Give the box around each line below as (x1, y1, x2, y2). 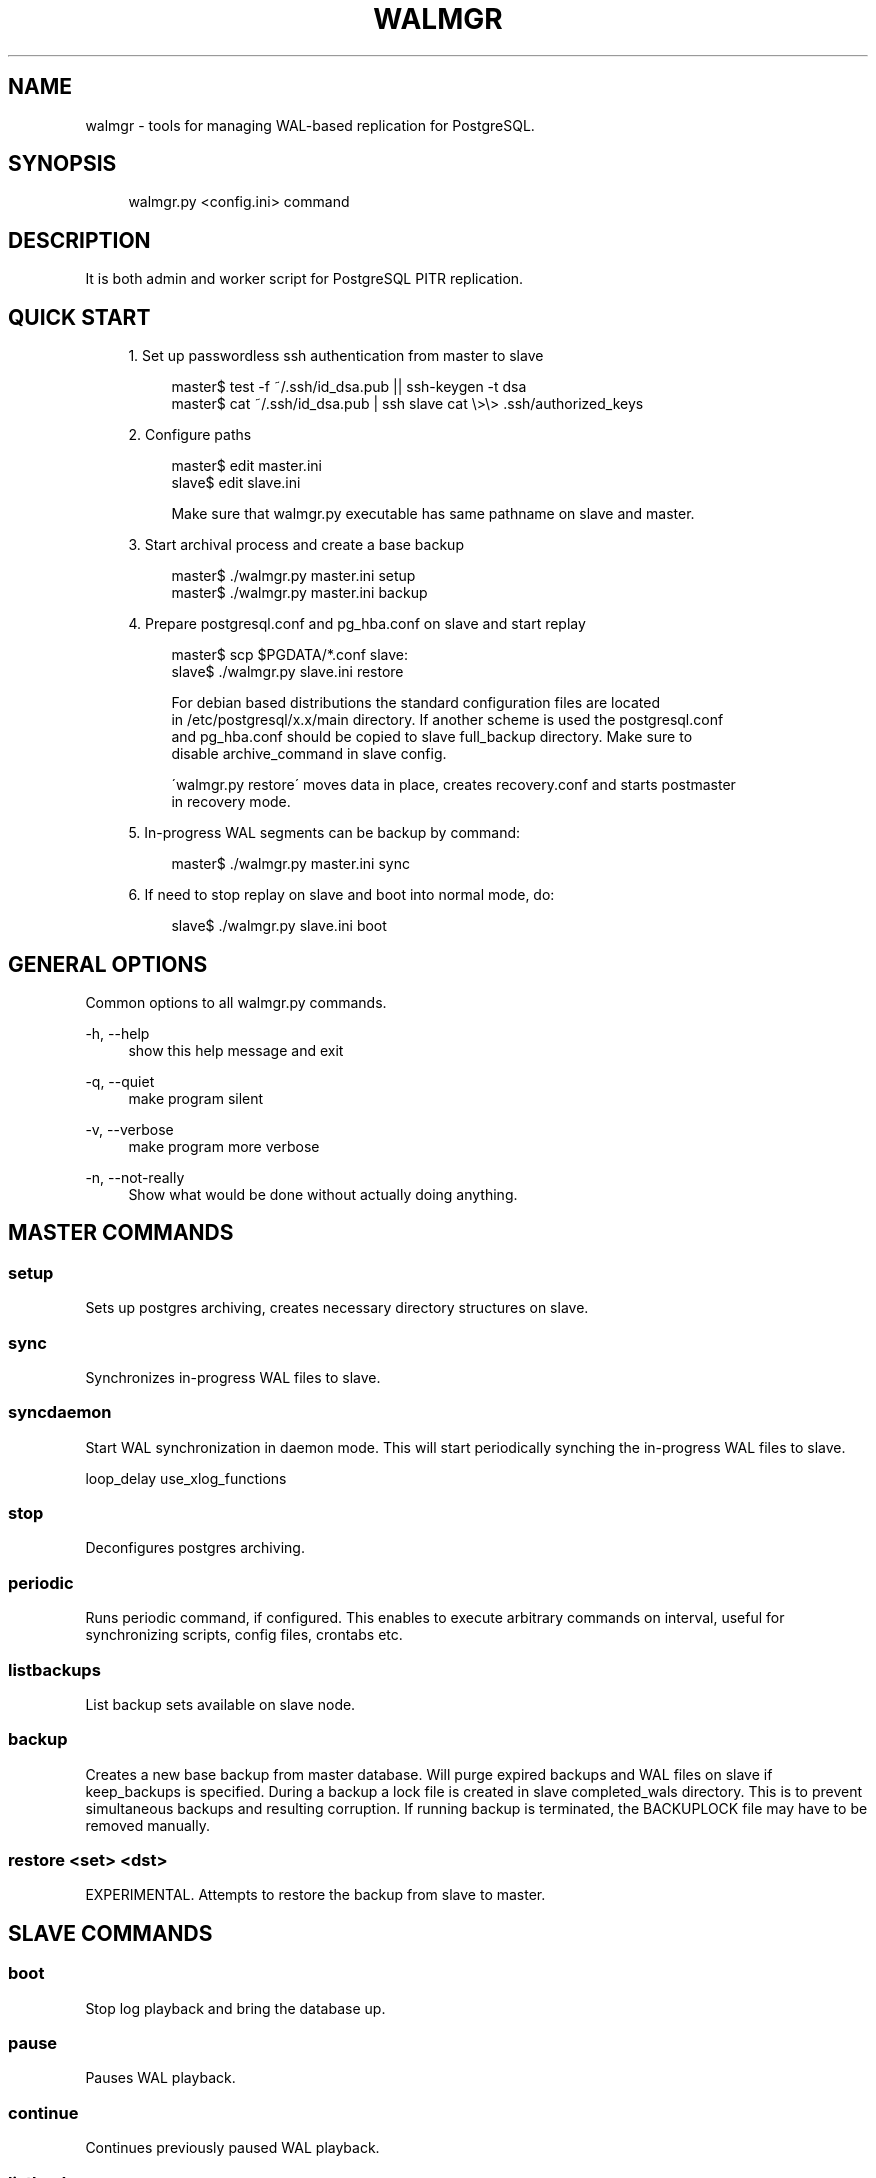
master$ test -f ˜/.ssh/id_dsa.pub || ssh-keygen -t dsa (171, 378, 527, 396)
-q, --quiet (85, 1072, 155, 1090)
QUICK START (8, 304, 151, 330)
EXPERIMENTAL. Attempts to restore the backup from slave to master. (85, 1886, 546, 1904)
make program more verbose (128, 1137, 320, 1155)
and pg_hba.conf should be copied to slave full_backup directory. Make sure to (171, 728, 693, 746)
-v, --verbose (85, 1120, 174, 1138)
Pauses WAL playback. (85, 2069, 236, 2087)
